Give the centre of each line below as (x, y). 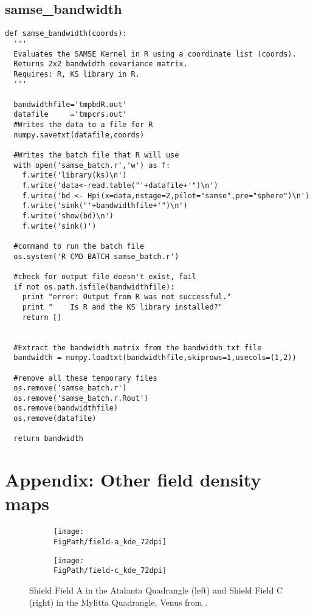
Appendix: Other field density (133, 480)
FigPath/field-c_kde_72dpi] (110, 571)
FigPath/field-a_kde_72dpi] (110, 542)
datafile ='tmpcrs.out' (70, 115)
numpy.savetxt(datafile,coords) (79, 135)
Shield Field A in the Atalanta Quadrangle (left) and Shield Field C (156, 590)
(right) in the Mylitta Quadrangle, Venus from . (119, 602)
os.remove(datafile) (55, 419)
